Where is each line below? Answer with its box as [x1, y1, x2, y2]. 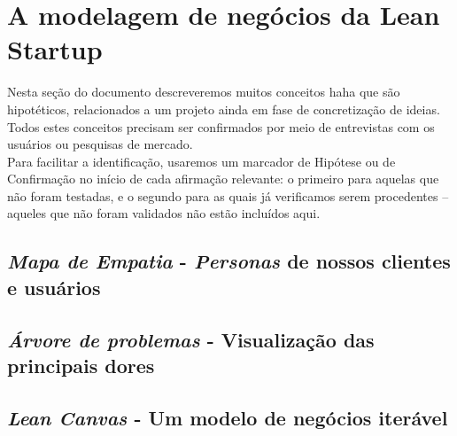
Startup [7, 31, 103, 67]
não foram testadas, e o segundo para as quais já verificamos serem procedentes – [7, 186, 449, 205]
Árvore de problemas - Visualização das [7, 325, 375, 353]
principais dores [7, 352, 155, 379]
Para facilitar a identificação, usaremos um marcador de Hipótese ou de [7, 152, 396, 170]
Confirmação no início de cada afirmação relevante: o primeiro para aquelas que [7, 169, 439, 188]
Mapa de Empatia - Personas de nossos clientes [7, 247, 451, 275]
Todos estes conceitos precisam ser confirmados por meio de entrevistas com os [7, 117, 435, 136]
